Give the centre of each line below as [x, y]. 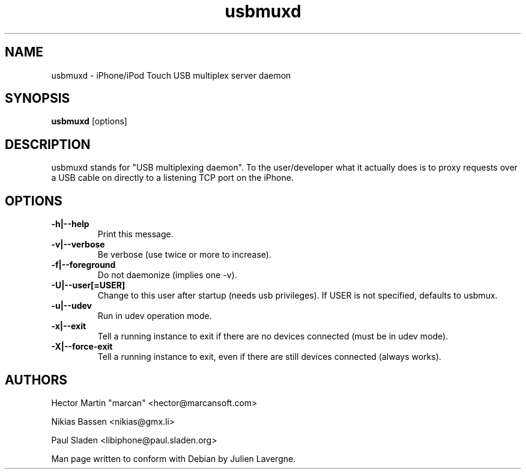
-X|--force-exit [82, 347]
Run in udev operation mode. [155, 316]
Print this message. [135, 234]
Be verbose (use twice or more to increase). [184, 255]
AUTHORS [36, 380]
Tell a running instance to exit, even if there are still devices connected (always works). [269, 357]
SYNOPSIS [38, 99]
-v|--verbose [78, 245]
